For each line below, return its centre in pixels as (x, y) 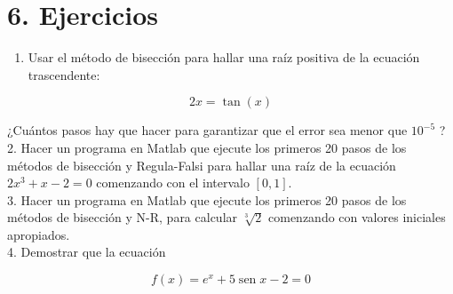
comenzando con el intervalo (173, 183)
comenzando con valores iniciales (357, 217)
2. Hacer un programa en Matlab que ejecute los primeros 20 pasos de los (207, 147)
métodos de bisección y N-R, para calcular (123, 217)
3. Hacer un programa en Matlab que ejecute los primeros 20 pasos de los (207, 199)
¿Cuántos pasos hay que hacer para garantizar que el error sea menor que (207, 130)
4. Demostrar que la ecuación (87, 252)
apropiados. (39, 234)
